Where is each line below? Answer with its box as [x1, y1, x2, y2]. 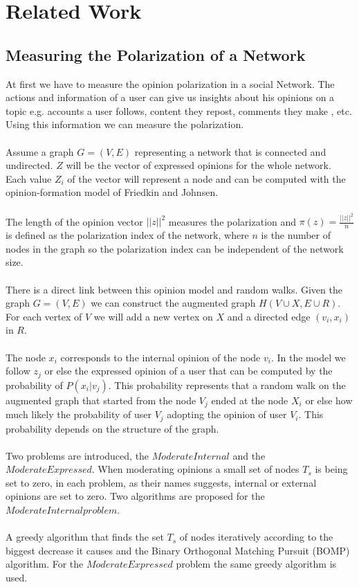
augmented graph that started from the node [6, 392, 196, 407]
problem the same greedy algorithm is [176, 557, 337, 571]
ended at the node [211, 392, 288, 407]
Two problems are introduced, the [6, 448, 149, 462]
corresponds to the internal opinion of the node [60, 350, 261, 364]
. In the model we [270, 350, 346, 364]
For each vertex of [6, 309, 82, 323]
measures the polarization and [168, 214, 297, 228]
